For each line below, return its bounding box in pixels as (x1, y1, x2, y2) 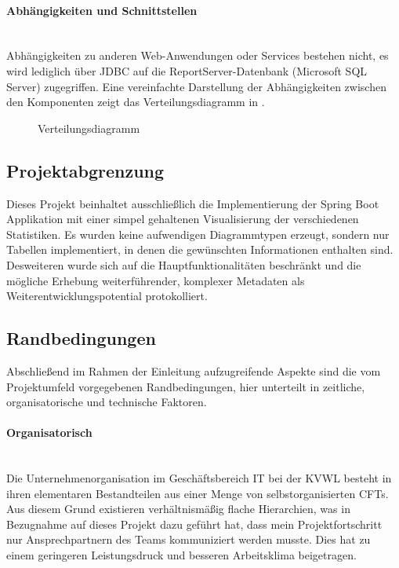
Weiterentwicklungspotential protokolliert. (6, 288, 208, 304)
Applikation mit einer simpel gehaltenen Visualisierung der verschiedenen (6, 211, 359, 227)
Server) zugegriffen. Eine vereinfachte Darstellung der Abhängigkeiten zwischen (6, 78, 386, 94)
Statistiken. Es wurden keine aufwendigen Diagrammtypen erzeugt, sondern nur (6, 225, 390, 242)
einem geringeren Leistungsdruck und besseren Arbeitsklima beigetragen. (6, 547, 357, 563)
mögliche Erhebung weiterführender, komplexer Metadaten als (6, 272, 305, 288)
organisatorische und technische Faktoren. (6, 394, 207, 410)
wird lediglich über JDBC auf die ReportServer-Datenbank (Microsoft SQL (6, 62, 368, 79)
